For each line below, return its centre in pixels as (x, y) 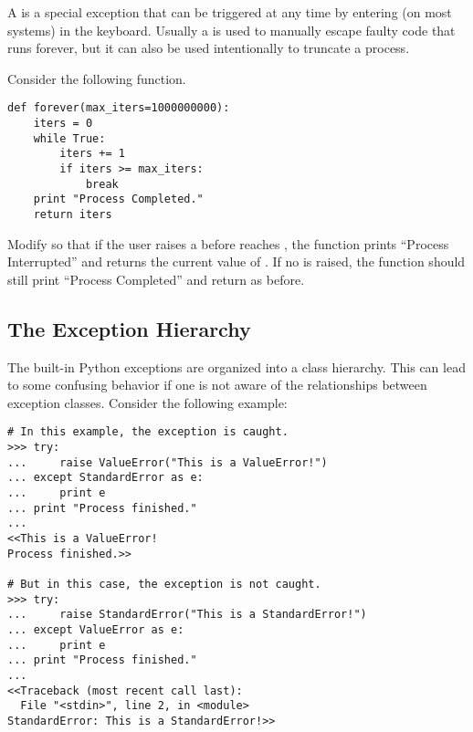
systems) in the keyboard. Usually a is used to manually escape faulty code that (231, 30)
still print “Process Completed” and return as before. (156, 279)
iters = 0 (63, 124)
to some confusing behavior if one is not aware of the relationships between (217, 385)
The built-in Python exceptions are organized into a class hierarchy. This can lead (236, 366)
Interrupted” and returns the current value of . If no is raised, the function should (236, 261)
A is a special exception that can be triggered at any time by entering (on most (230, 12)
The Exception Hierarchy (129, 328)
